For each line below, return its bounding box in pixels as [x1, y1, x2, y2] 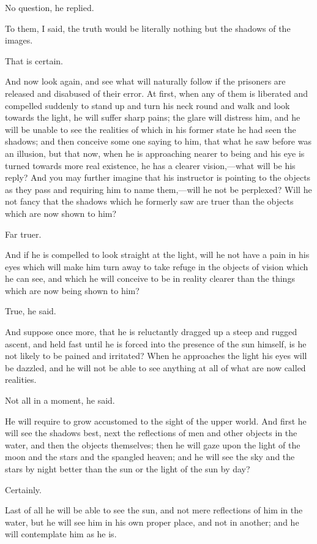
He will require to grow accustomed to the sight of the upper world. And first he [5, 414, 307, 427]
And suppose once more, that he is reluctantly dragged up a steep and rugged [5, 325, 297, 338]
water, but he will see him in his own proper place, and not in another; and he [5, 515, 299, 528]
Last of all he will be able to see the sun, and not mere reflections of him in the [5, 504, 303, 516]
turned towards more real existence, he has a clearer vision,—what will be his [5, 159, 296, 172]
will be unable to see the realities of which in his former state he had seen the [5, 123, 296, 135]
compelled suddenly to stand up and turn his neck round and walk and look [5, 99, 290, 111]
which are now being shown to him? [5, 284, 140, 297]
